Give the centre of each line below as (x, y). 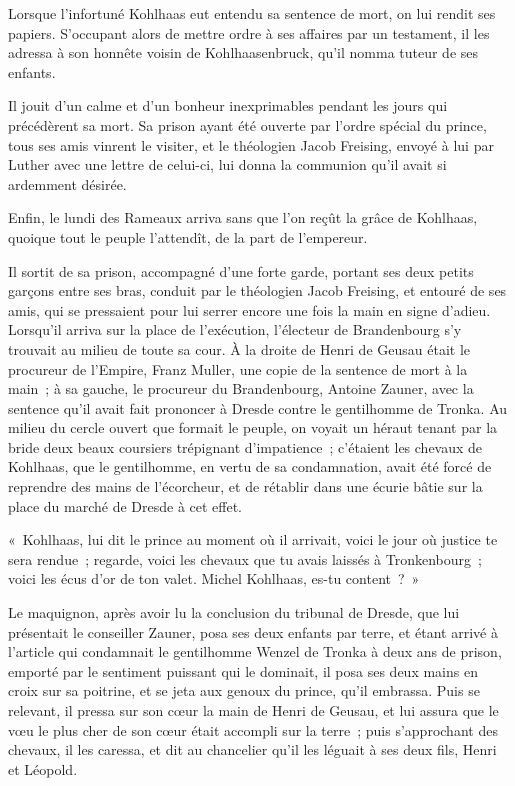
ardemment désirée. (67, 183)
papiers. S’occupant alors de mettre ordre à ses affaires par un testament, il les (249, 32)
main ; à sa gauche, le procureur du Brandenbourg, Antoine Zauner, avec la (241, 388)
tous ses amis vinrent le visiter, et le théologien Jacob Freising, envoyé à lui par (251, 144)
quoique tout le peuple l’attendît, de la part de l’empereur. (188, 236)
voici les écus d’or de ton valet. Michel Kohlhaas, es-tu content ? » (214, 578)
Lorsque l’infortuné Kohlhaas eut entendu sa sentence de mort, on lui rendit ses (252, 13)
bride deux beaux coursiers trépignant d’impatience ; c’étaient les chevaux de (245, 446)
